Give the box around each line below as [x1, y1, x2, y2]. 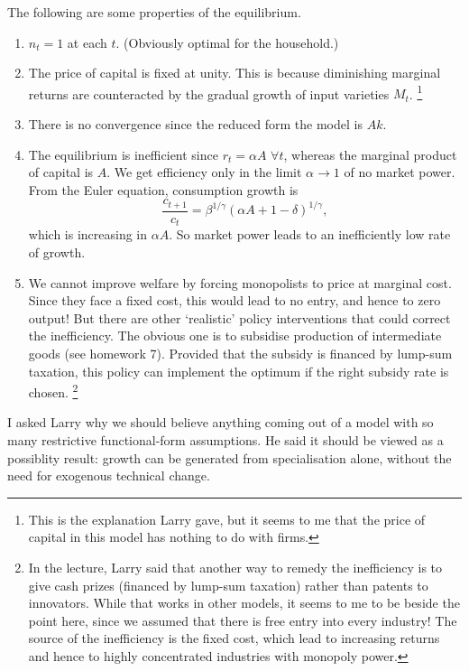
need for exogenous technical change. [7, 466, 210, 485]
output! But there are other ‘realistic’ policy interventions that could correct [28, 308, 451, 327]
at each [67, 33, 107, 51]
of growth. [28, 242, 86, 261]
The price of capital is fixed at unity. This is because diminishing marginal [28, 63, 441, 82]
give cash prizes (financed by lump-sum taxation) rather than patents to [28, 575, 428, 594]
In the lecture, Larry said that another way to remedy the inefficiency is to [28, 557, 443, 576]
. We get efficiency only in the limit [106, 163, 302, 182]
